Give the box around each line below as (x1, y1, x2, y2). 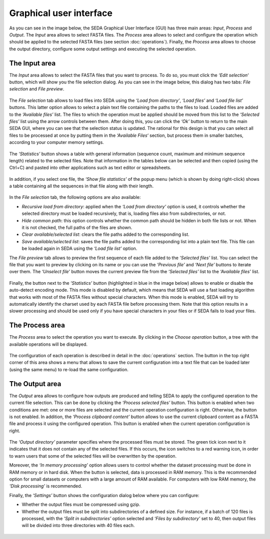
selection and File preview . (9, 86, 64, 92)
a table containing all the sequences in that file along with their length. (9, 183, 154, 189)
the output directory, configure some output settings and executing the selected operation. (9, 45, 196, 52)
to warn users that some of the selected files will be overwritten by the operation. (9, 453, 177, 459)
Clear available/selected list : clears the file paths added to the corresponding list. (21, 231, 189, 237)
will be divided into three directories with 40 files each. (21, 523, 135, 529)
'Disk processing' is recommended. (9, 483, 82, 489)
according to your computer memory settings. (9, 139, 104, 145)
